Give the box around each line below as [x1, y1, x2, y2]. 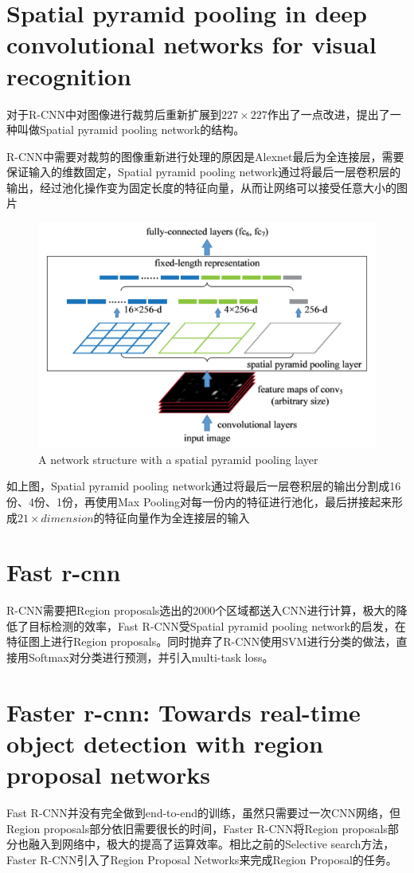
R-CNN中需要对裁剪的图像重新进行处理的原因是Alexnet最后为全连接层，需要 [6, 147, 404, 164]
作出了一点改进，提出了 [267, 105, 390, 122]
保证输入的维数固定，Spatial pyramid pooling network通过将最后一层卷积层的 [6, 163, 401, 180]
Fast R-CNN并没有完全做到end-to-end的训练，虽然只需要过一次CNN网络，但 [6, 804, 401, 821]
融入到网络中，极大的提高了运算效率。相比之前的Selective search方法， [28, 836, 395, 852]
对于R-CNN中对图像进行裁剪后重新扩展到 [6, 105, 222, 122]
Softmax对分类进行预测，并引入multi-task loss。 [28, 649, 274, 666]
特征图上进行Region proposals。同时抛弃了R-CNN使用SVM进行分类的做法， [6, 633, 396, 650]
